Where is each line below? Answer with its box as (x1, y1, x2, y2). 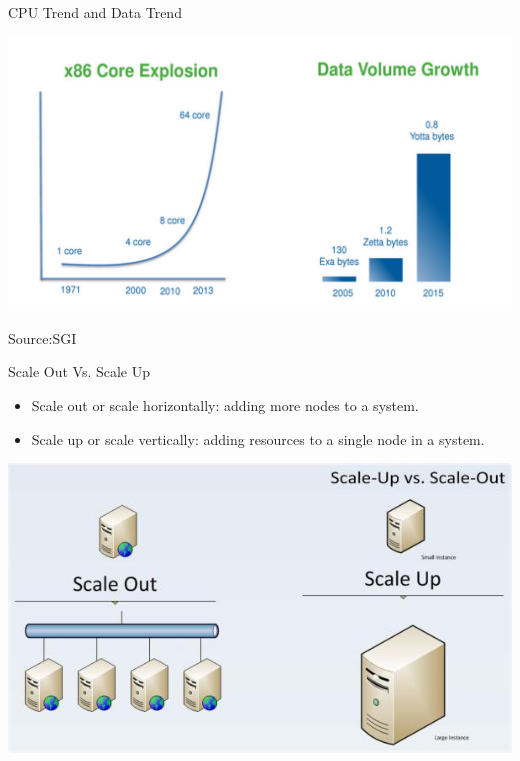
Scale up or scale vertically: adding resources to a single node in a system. (31, 428, 485, 449)
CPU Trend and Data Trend (8, 2, 182, 22)
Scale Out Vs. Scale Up (8, 361, 151, 382)
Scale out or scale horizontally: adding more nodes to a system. (31, 395, 419, 416)
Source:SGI (8, 327, 77, 348)
